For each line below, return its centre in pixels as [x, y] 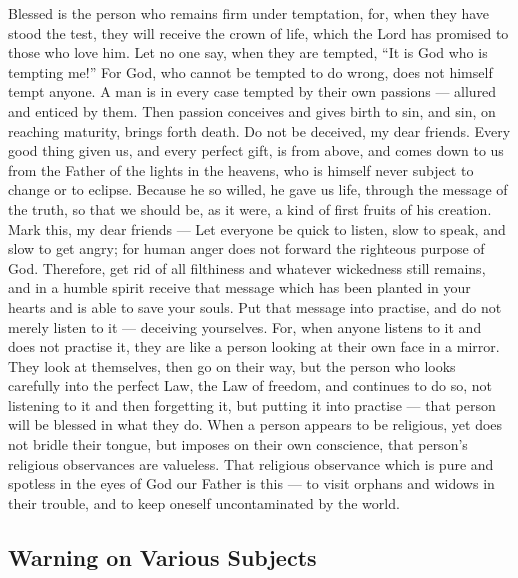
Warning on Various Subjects [162, 556]
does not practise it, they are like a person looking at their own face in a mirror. [254, 346]
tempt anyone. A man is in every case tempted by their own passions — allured [252, 91]
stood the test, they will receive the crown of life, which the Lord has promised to [258, 32]
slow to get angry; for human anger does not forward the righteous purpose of [246, 248]
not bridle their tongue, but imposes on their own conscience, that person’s [238, 444]
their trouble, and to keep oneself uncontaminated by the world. [204, 502]
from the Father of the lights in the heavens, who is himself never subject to [241, 169]
